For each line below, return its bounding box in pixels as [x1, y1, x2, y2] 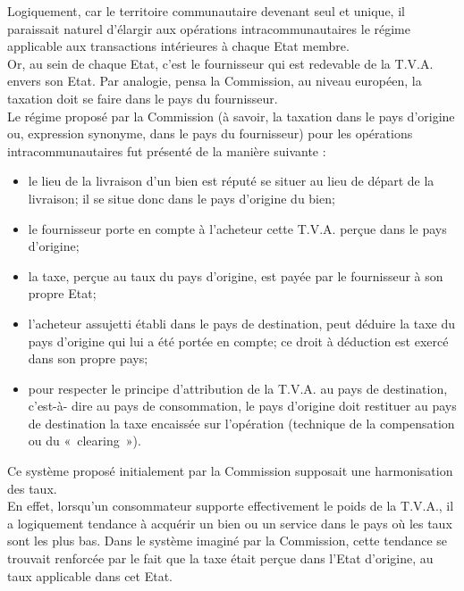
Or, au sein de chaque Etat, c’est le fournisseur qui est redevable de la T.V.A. [7, 54, 434, 72]
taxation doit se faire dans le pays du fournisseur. [7, 88, 278, 107]
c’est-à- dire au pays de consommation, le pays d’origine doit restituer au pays [28, 396, 457, 415]
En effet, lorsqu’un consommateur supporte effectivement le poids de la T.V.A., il [7, 496, 454, 515]
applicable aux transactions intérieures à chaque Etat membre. [7, 37, 350, 55]
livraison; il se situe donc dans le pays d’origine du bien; [28, 188, 335, 207]
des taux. [7, 479, 57, 497]
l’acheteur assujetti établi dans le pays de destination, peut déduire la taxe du [28, 313, 456, 332]
